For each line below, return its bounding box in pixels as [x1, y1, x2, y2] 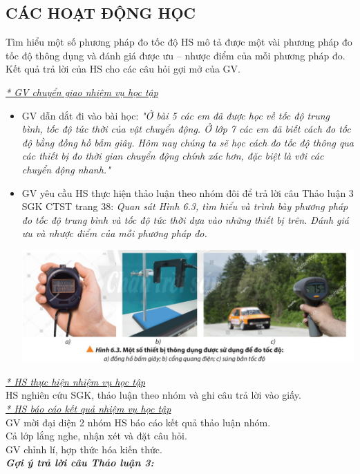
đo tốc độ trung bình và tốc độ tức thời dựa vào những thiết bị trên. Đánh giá [21, 212, 350, 227]
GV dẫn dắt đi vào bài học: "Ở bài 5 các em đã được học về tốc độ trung [21, 108, 330, 122]
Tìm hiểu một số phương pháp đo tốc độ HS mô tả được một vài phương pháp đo [6, 35, 352, 49]
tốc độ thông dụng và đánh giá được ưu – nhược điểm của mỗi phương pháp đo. [6, 48, 345, 62]
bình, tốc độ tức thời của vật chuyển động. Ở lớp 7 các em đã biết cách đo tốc [21, 122, 351, 136]
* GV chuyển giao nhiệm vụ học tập [6, 84, 158, 99]
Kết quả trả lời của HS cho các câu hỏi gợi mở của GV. [6, 61, 240, 76]
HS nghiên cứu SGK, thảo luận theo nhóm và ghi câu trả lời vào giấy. [6, 388, 301, 402]
